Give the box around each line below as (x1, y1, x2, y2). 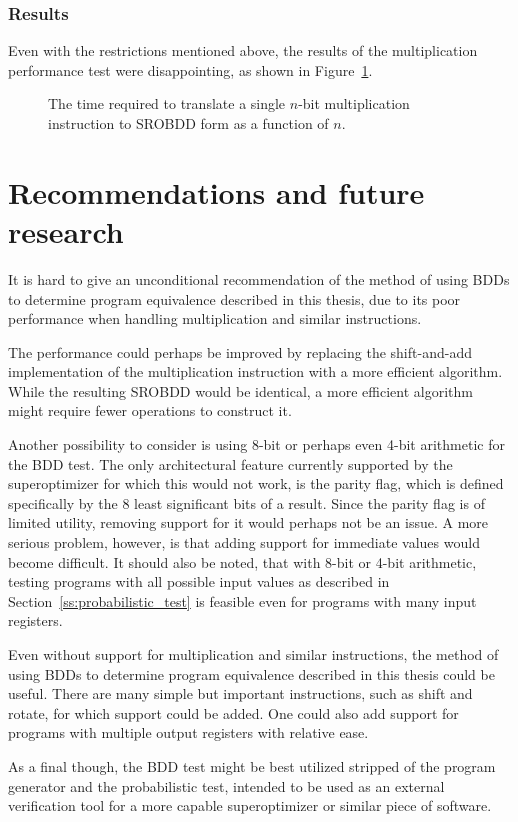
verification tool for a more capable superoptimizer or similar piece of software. (8, 795, 492, 816)
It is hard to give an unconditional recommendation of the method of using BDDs (8, 268, 510, 289)
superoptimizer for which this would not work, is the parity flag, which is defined (8, 473, 504, 494)
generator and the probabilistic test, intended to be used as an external (8, 775, 445, 796)
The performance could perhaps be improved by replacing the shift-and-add (8, 341, 472, 362)
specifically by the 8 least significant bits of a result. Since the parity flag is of (8, 492, 485, 513)
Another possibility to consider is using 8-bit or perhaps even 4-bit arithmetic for (8, 434, 505, 455)
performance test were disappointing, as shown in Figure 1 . (8, 59, 373, 80)
